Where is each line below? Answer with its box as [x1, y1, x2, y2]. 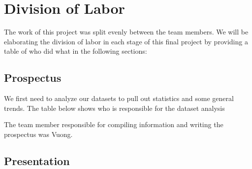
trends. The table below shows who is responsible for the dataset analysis [4, 102, 225, 113]
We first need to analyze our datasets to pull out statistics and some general [4, 93, 234, 103]
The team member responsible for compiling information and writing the [4, 119, 223, 130]
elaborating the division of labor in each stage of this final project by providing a [4, 36, 248, 46]
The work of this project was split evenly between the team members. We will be [4, 27, 249, 37]
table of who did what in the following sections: [4, 46, 147, 56]
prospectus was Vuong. [4, 129, 73, 139]
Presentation [4, 153, 70, 168]
